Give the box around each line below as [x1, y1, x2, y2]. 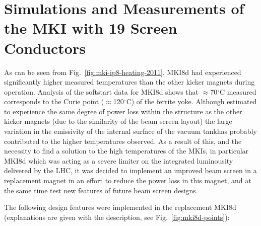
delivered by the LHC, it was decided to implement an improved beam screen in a [4, 165, 257, 176]
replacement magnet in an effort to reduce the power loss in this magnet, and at [4, 175, 251, 186]
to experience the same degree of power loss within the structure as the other [4, 106, 242, 116]
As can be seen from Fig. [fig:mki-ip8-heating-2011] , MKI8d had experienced [4, 66, 241, 77]
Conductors [4, 37, 86, 58]
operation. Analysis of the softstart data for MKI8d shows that [4, 86, 199, 97]
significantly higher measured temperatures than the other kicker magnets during [4, 77, 255, 87]
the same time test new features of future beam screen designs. [4, 185, 198, 195]
